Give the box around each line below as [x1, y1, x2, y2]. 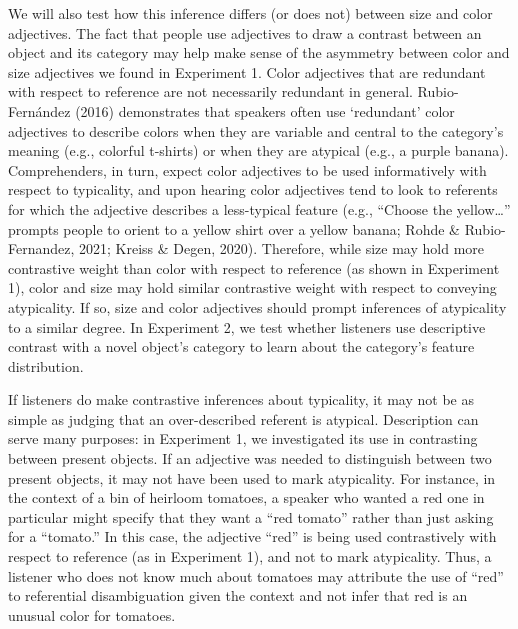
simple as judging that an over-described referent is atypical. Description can [8, 408, 479, 429]
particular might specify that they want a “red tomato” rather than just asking [8, 506, 494, 527]
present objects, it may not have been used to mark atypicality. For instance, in [8, 467, 496, 488]
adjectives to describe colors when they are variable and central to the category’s [8, 120, 504, 141]
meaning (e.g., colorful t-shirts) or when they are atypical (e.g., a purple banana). [8, 140, 509, 161]
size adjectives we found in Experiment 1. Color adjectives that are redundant [8, 61, 486, 82]
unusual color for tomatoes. [8, 604, 176, 625]
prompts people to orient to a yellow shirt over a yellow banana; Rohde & [8, 218, 460, 239]
